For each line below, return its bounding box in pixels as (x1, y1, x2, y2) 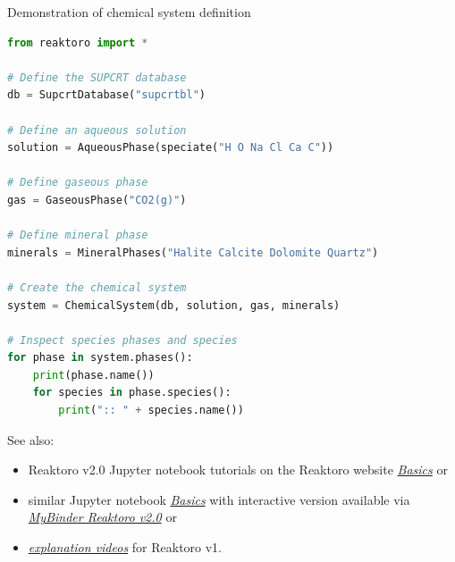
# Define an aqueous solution (7, 123, 187, 137)
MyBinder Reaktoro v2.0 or (28, 507, 177, 526)
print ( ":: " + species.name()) (58, 404, 244, 417)
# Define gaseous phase (7, 176, 148, 189)
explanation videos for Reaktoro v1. (28, 538, 223, 557)
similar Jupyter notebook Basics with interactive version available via (28, 490, 410, 508)
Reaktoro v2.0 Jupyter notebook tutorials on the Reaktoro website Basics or (28, 460, 448, 479)
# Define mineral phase (7, 229, 148, 242)
